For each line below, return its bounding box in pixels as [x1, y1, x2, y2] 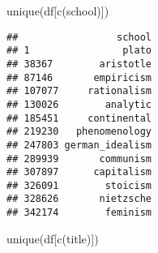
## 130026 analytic [6, 98, 152, 110]
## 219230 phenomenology [6, 126, 152, 138]
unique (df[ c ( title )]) [6, 229, 99, 247]
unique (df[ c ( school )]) [6, 2, 109, 19]
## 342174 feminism [6, 207, 152, 219]
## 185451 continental [6, 112, 152, 124]
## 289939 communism [6, 152, 152, 165]
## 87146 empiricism [6, 71, 152, 84]
